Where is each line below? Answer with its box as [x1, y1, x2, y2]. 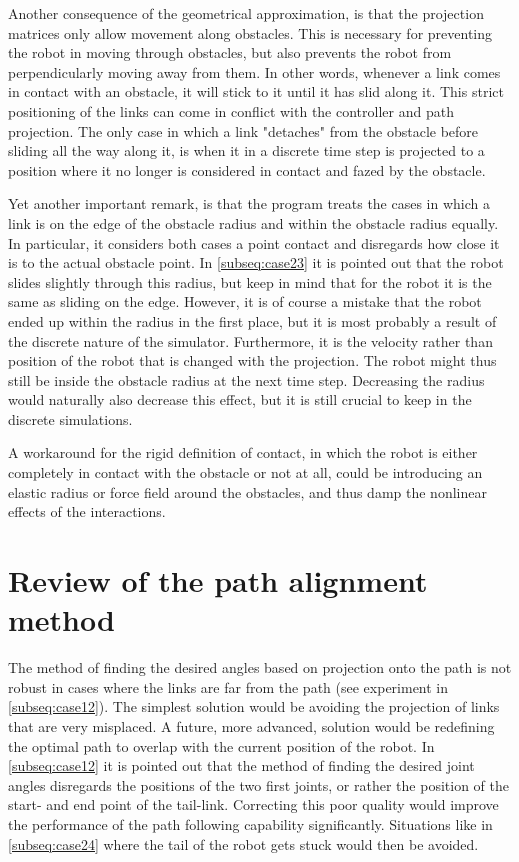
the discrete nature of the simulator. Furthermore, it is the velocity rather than [8, 330, 493, 351]
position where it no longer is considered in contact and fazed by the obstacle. [8, 159, 486, 180]
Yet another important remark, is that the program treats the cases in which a [8, 193, 491, 214]
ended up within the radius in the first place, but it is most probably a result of [8, 310, 497, 331]
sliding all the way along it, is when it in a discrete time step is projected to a [8, 140, 485, 161]
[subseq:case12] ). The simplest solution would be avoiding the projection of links [8, 696, 500, 717]
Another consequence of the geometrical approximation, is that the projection [8, 3, 484, 23]
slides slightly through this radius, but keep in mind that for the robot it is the [8, 271, 492, 292]
